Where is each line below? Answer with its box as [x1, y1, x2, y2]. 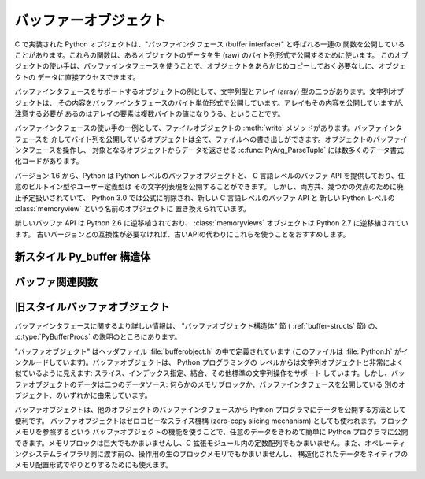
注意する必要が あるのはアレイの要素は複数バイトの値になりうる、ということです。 [14, 109, 285, 118]
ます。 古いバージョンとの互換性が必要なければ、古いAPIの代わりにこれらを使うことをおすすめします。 [14, 229, 350, 239]
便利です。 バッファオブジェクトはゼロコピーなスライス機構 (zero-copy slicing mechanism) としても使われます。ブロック [14, 416, 408, 425]
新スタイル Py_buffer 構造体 [14, 250, 151, 263]
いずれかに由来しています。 [62, 391, 152, 400]
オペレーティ [364, 438, 406, 447]
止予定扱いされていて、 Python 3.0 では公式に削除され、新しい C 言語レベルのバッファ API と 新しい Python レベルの [14, 193, 395, 202]
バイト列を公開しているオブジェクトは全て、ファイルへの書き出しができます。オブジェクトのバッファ [71, 134, 401, 143]
